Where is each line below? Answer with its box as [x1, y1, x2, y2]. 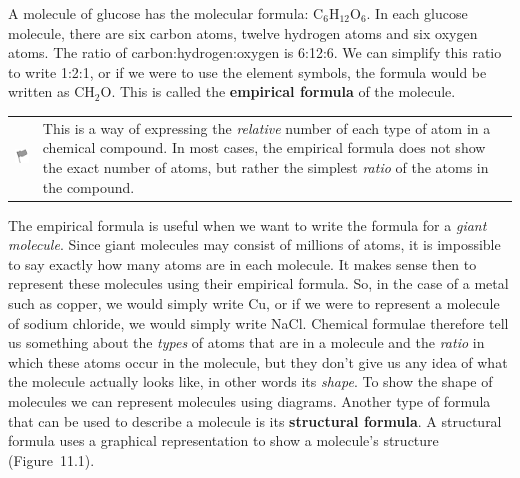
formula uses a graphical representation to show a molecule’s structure [8, 430, 439, 451]
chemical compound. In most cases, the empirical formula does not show [42, 137, 486, 158]
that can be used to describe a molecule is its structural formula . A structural [8, 410, 502, 431]
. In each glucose [366, 3, 468, 23]
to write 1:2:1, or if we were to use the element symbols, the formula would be [8, 61, 487, 82]
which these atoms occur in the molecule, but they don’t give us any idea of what [8, 351, 508, 372]
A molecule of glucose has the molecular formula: [8, 3, 309, 23]
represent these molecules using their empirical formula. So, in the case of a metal [8, 273, 509, 294]
